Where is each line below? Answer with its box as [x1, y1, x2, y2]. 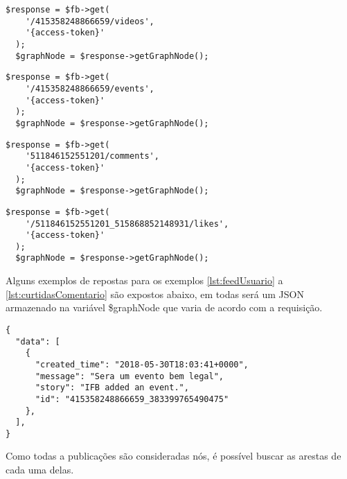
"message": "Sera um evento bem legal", [35, 371, 224, 381]
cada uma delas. [6, 462, 74, 477]
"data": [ [15, 336, 60, 347]
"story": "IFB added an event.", [35, 383, 189, 393]
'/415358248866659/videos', [25, 16, 154, 26]
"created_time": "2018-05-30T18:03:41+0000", [35, 359, 249, 369]
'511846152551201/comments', [25, 151, 159, 162]
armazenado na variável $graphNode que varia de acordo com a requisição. [6, 300, 323, 315]
